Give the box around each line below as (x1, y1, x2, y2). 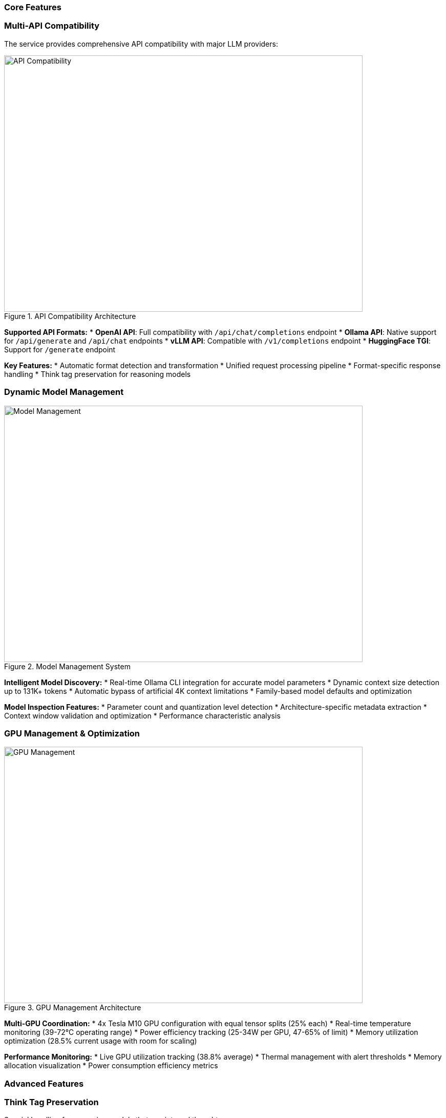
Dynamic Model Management (4, 387, 124, 397)
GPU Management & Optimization (4, 728, 140, 738)
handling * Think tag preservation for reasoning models (4, 369, 191, 378)
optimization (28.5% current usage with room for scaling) (4, 1036, 197, 1046)
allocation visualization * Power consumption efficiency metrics (4, 1061, 218, 1070)
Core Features (4, 2, 61, 12)
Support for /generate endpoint (4, 345, 116, 354)
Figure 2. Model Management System (4, 662, 131, 671)
